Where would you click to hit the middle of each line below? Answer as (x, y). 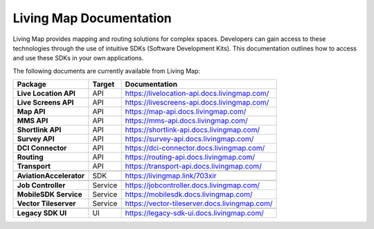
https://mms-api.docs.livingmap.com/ (187, 121)
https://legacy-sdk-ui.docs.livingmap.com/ (195, 213)
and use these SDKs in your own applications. (78, 58)
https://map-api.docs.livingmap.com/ (186, 112)
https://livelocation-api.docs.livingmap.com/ (197, 94)
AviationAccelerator (51, 176)
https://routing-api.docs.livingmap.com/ (190, 158)
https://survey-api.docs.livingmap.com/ (189, 139)
